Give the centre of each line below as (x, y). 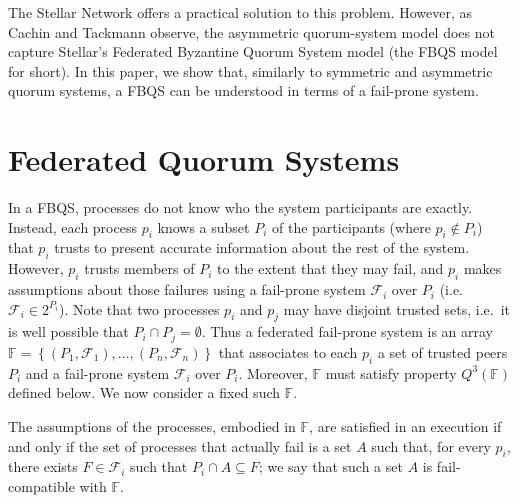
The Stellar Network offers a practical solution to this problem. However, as (240, 12)
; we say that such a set (330, 466)
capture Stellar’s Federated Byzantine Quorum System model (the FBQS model (253, 51)
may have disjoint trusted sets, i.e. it (397, 308)
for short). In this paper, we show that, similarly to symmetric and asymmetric (250, 70)
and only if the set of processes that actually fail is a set (180, 445)
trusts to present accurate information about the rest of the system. (262, 247)
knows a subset (203, 226)
